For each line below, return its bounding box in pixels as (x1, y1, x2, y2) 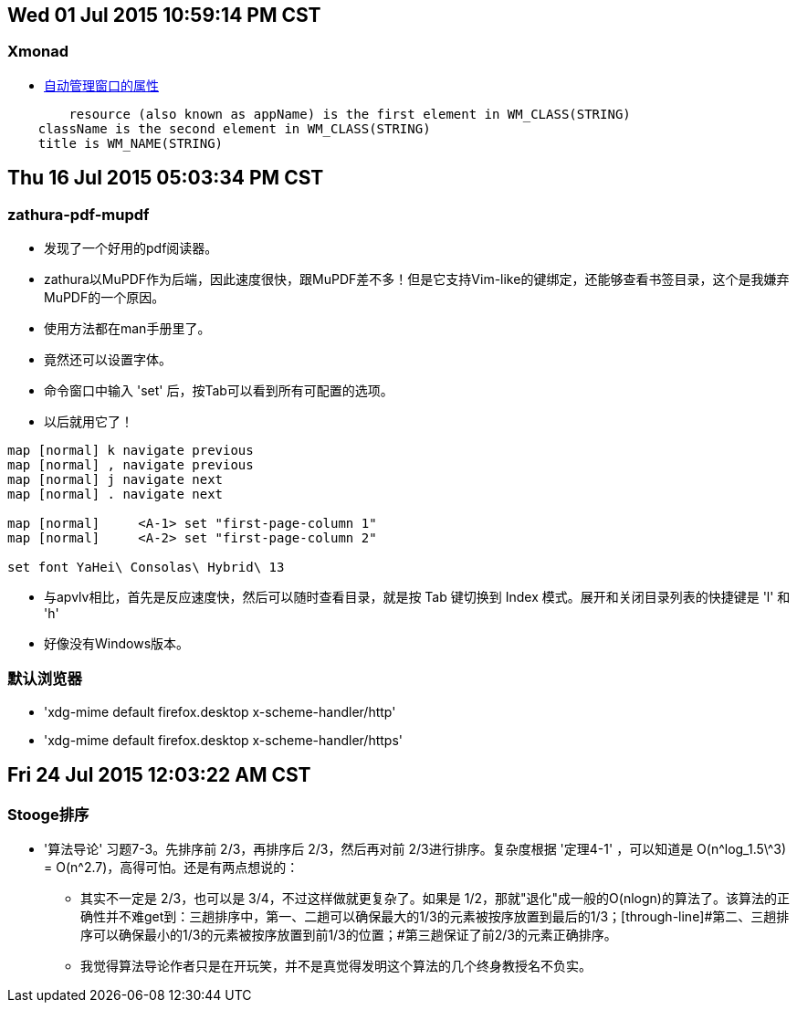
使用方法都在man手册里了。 (44, 321, 211, 337)
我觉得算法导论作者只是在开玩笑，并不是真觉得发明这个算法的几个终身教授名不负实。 (80, 957, 592, 973)
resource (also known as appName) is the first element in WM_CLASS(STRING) (68, 106, 631, 121)
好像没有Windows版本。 (44, 636, 190, 652)
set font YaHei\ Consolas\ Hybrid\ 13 (7, 560, 285, 575)
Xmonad (7, 42, 69, 61)
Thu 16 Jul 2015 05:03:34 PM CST (7, 166, 324, 190)
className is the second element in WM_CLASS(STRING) (37, 121, 431, 136)
